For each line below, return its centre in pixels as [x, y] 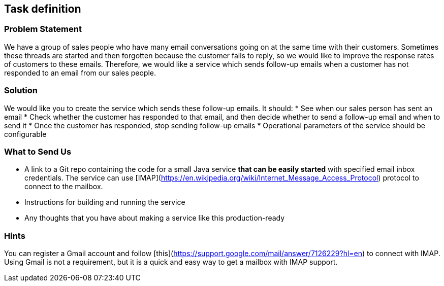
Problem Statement [43, 29]
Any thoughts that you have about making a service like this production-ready [155, 218]
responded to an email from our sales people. [80, 73]
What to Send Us [38, 151]
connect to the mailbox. [64, 187]
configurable [25, 134]
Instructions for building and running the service [105, 202]
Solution [21, 91]
